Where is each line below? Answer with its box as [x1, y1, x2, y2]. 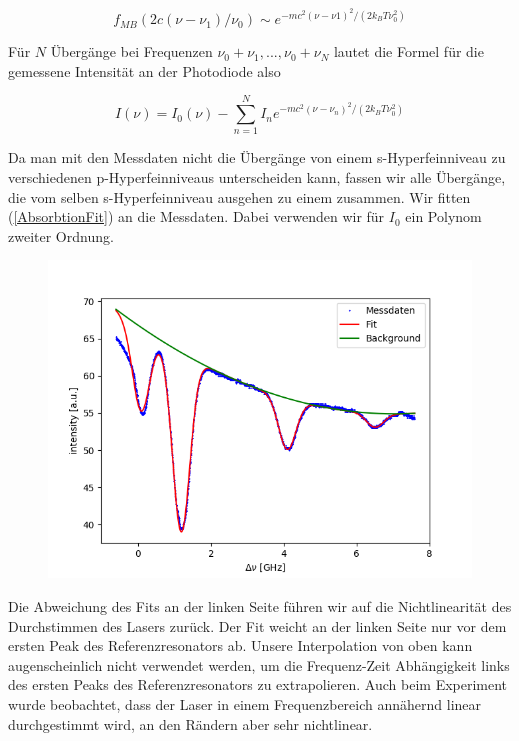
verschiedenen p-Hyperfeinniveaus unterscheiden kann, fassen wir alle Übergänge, [8, 166, 506, 187]
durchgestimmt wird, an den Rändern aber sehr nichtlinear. [8, 713, 373, 734]
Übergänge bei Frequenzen [50, 41, 213, 62]
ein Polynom [405, 206, 482, 227]
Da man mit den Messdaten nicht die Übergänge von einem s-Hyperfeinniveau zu [8, 147, 506, 168]
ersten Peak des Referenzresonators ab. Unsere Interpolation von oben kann [8, 635, 473, 656]
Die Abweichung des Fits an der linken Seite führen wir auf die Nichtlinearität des [8, 595, 512, 616]
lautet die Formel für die [333, 41, 484, 62]
